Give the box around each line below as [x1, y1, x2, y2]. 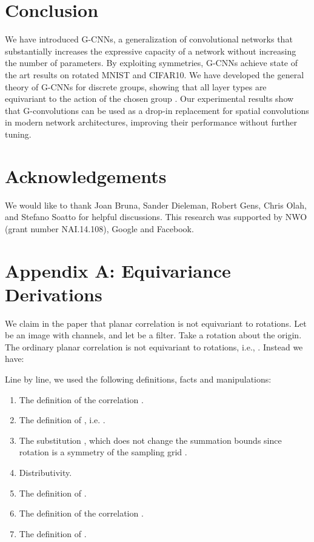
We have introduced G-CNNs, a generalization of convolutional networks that [5, 33, 293, 45]
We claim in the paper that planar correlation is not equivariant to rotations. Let [5, 316, 307, 329]
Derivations [5, 281, 102, 306]
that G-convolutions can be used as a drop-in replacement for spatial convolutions [5, 104, 309, 116]
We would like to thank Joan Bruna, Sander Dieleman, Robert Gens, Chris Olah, [5, 198, 307, 211]
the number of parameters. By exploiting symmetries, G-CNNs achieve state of [5, 56, 298, 69]
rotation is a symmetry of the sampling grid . [19, 446, 187, 458]
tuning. [5, 127, 32, 140]
